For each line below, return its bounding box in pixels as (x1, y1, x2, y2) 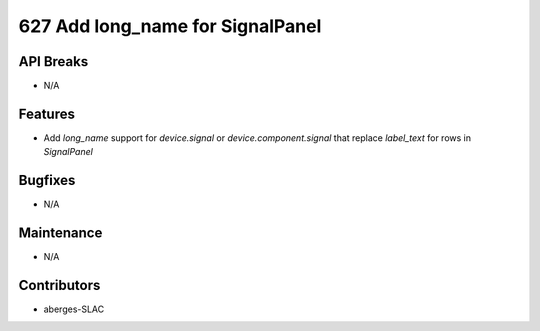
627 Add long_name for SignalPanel (18, 15, 322, 37)
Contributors (18, 276, 101, 294)
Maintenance (18, 225, 103, 242)
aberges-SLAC (43, 303, 105, 315)
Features (18, 105, 75, 122)
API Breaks (18, 53, 89, 70)
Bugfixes (18, 172, 76, 189)
